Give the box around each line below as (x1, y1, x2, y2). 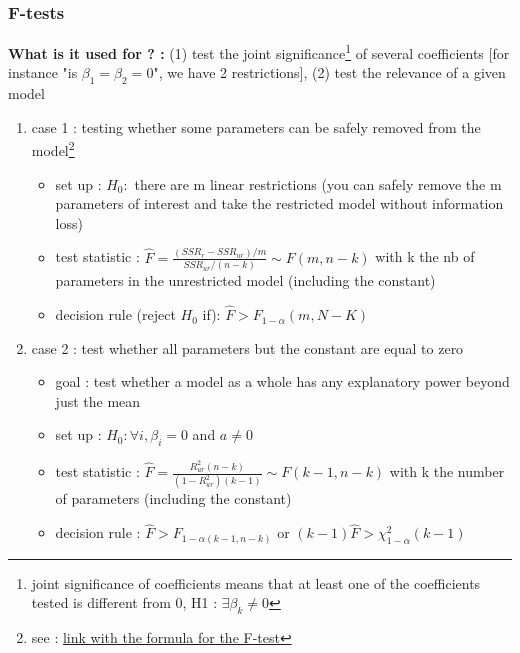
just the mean (55, 390, 141, 411)
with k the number (389, 461, 505, 482)
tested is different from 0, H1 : (31, 592, 218, 613)
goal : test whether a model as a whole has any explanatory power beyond (55, 371, 510, 392)
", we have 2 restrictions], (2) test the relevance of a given (153, 62, 506, 83)
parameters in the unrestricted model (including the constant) (55, 270, 436, 291)
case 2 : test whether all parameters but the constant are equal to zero (31, 337, 464, 358)
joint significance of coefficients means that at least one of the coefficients (31, 572, 481, 593)
